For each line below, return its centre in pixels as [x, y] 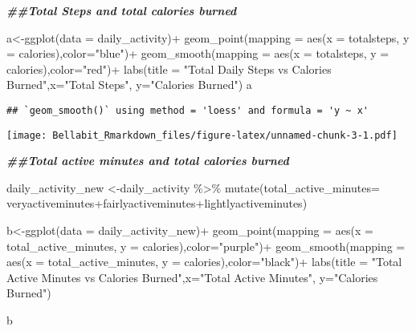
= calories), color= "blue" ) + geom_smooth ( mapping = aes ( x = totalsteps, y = [198, 53]
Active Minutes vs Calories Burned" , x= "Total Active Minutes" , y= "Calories [192, 277]
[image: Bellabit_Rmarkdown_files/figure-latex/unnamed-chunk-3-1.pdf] [202, 135]
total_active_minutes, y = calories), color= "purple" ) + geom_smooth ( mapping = [206, 246]
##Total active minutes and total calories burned [148, 161]
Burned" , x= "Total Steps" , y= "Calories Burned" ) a [129, 85]
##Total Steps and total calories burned [122, 10]
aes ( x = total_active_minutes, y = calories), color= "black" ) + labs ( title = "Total [204, 262]
